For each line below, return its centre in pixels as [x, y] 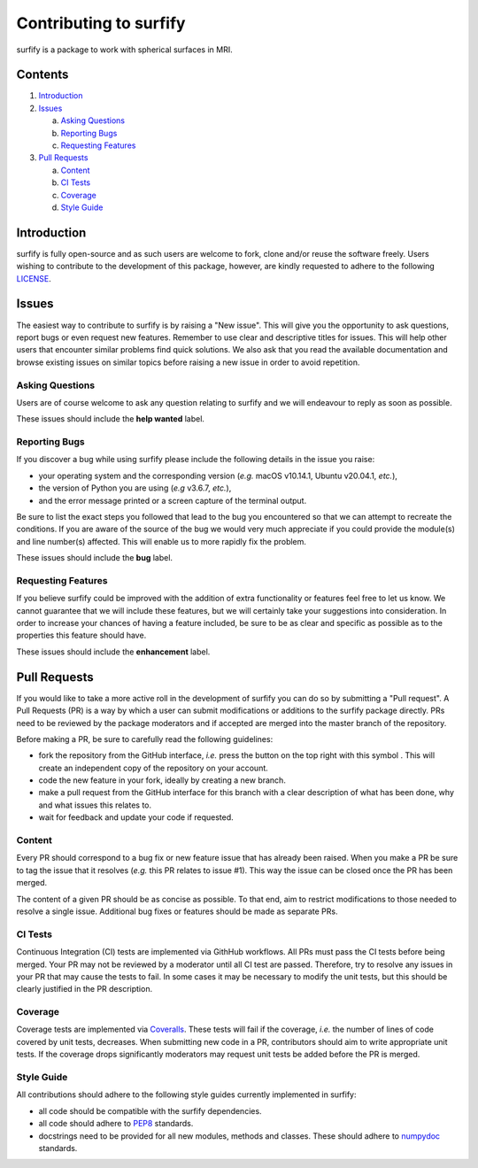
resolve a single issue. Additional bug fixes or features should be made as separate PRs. [177, 911]
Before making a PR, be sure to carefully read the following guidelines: [145, 739]
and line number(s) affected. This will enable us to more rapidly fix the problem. [162, 541]
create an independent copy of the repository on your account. [154, 768]
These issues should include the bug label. [94, 558]
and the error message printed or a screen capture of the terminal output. [173, 500]
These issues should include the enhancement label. [113, 652]
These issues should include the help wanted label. [111, 419]
